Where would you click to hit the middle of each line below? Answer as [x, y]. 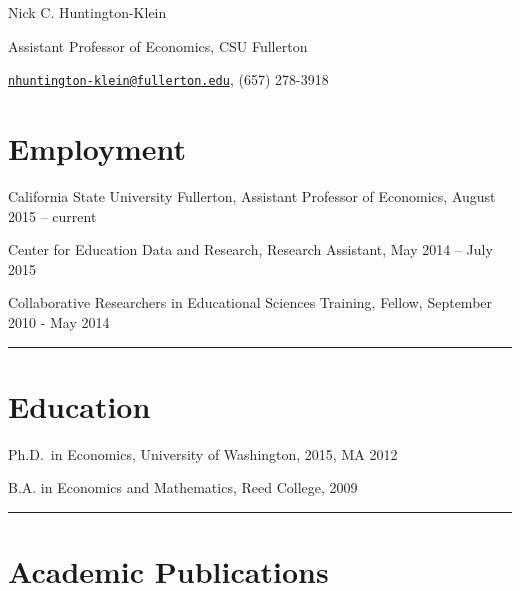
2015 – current [52, 215]
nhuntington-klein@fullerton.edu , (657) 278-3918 [168, 79]
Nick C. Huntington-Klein [87, 12]
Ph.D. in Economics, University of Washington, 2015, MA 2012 [203, 453]
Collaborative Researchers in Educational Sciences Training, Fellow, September [250, 302]
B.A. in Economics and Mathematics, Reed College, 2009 [183, 487]
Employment [97, 148]
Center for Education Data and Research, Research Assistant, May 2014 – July [250, 249]
